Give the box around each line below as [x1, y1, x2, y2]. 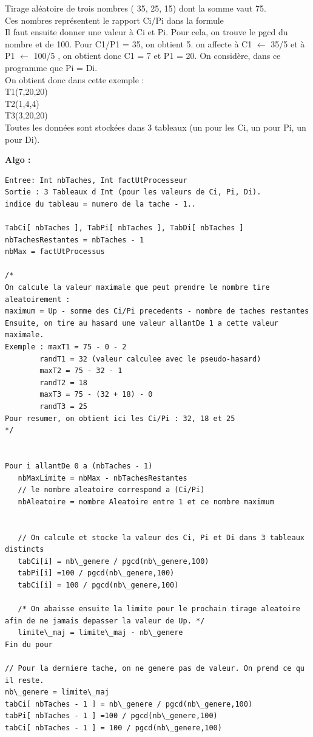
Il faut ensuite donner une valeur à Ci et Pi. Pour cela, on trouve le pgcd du [5, 26, 288, 38]
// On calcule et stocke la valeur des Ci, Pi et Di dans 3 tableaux [18, 533, 305, 542]
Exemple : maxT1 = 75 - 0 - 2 [5, 343, 127, 352]
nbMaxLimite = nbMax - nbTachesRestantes [18, 473, 187, 482]
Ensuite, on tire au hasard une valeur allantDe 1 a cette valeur [5, 318, 279, 327]
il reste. [5, 676, 44, 685]
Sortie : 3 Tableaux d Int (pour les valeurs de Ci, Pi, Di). [5, 188, 261, 197]
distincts [5, 545, 44, 554]
